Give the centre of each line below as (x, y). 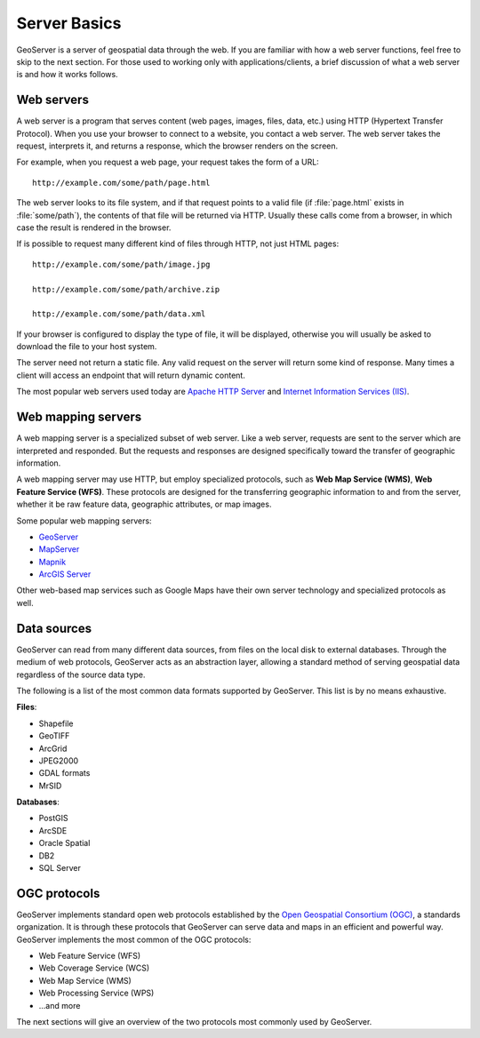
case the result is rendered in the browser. (94, 228)
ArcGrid (53, 748)
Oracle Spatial (64, 843)
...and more (60, 1005)
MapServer (59, 549)
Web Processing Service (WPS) (96, 993)
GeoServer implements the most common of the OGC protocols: (134, 939)
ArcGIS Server (65, 574)
